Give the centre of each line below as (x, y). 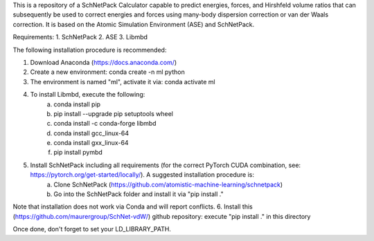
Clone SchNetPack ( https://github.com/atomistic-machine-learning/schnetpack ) (168, 184)
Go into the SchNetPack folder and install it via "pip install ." (139, 194)
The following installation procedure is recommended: (90, 50)
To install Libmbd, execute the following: (88, 95)
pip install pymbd (78, 153)
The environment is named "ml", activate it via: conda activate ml (123, 81)
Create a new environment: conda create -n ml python (107, 72)
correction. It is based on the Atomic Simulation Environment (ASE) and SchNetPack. (134, 24)
